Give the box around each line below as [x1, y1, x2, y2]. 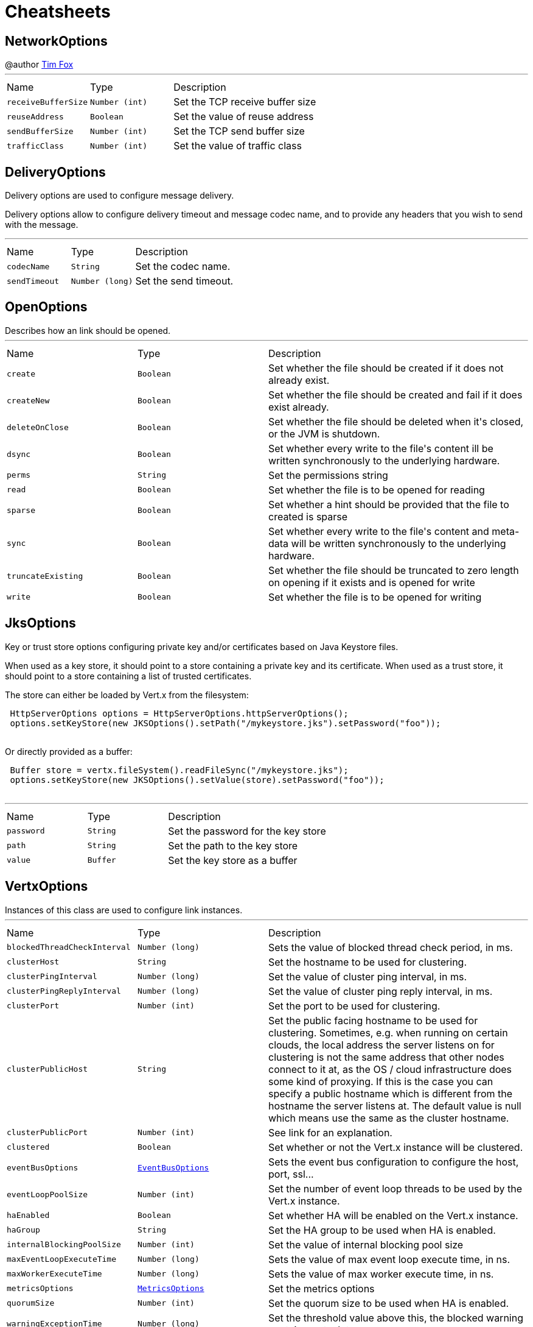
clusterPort [7, 1001, 60, 1011]
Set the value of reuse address [173, 110, 314, 123]
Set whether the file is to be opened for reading [268, 483, 485, 496]
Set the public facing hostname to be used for [268, 1014, 478, 1027]
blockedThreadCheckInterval [7, 943, 131, 952]
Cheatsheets [5, 1, 111, 22]
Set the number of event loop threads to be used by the [268, 1182, 523, 1195]
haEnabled [7, 1211, 50, 1220]
